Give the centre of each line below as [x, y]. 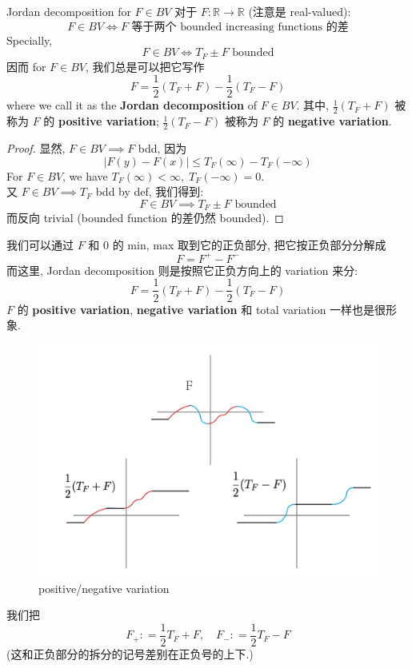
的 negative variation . [332, 121]
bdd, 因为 [162, 147]
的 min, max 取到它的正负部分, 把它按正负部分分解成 [249, 244]
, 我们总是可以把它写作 [145, 66]
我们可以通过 [40, 244]
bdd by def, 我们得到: [150, 191]
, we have [85, 175]
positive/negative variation [104, 588]
